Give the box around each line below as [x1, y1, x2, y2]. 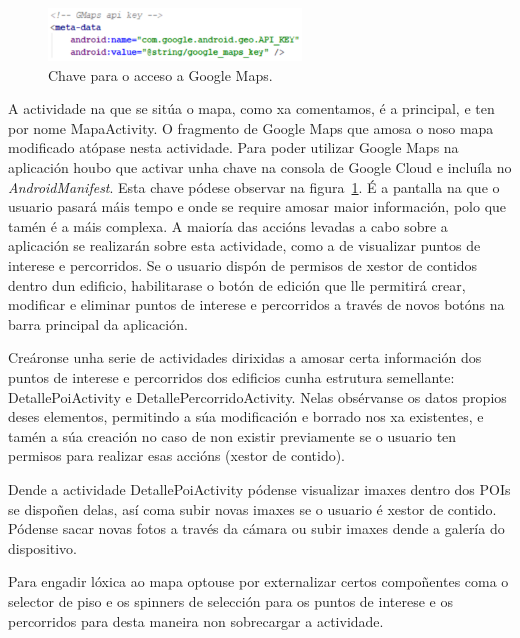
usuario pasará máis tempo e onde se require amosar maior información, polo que [8, 196, 507, 217]
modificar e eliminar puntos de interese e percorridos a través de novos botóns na [8, 294, 505, 315]
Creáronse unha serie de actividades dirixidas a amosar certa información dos [8, 347, 482, 368]
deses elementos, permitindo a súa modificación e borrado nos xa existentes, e [8, 406, 484, 427]
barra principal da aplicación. [8, 313, 188, 334]
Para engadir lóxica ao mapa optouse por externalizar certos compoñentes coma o [8, 571, 509, 592]
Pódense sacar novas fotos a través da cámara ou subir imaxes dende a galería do [8, 518, 505, 539]
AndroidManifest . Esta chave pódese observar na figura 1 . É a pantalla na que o [8, 176, 500, 197]
